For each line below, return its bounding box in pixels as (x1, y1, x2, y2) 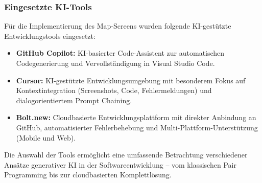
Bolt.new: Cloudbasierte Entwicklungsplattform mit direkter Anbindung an (16, 112, 256, 123)
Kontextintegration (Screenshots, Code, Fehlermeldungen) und (16, 85, 212, 96)
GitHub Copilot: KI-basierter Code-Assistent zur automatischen (16, 48, 225, 58)
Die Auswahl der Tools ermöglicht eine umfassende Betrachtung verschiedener (4, 149, 248, 160)
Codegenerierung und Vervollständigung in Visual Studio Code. (16, 58, 215, 68)
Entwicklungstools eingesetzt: (4, 30, 96, 41)
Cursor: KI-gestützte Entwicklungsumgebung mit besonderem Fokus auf (16, 75, 246, 85)
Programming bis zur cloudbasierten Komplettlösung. (4, 169, 172, 180)
